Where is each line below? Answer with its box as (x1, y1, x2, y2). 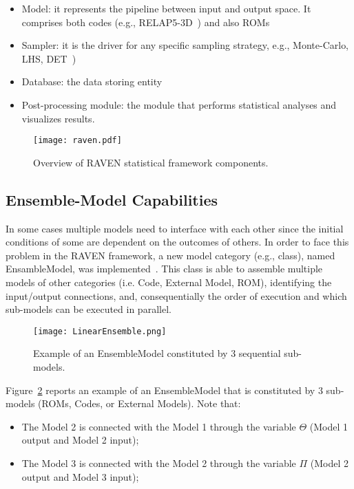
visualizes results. (21, 111, 95, 125)
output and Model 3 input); (21, 469, 139, 483)
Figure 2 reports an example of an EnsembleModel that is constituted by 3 (6, 382, 323, 397)
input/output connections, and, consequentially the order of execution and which (6, 288, 347, 303)
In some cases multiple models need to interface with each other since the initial (6, 221, 344, 235)
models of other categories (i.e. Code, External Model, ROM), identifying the (6, 274, 332, 289)
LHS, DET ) (21, 51, 76, 65)
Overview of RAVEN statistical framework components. (33, 155, 269, 169)
